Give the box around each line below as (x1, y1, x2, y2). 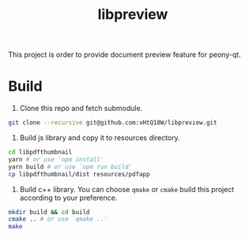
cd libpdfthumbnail (8, 148, 73, 156)
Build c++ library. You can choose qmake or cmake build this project (19, 184, 235, 194)
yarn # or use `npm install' (8, 155, 104, 163)
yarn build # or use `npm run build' (8, 163, 133, 171)
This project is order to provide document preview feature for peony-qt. (8, 50, 241, 60)
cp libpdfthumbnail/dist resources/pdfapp (8, 170, 150, 178)
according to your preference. (19, 193, 118, 202)
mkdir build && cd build (8, 208, 90, 216)
